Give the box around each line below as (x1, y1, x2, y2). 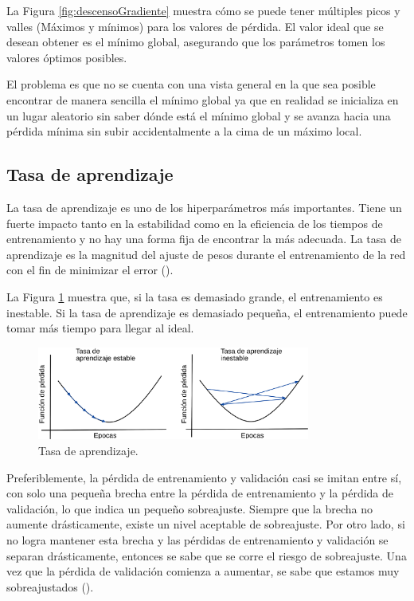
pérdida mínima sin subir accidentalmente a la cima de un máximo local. (6, 123, 362, 139)
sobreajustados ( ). (6, 578, 94, 595)
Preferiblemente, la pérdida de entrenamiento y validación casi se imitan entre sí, (6, 469, 402, 485)
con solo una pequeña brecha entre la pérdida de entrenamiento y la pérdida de (6, 485, 394, 501)
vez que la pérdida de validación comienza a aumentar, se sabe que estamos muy (6, 563, 400, 579)
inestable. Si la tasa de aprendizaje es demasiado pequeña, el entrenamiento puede (6, 304, 408, 320)
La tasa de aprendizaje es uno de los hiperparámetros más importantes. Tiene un (6, 198, 402, 215)
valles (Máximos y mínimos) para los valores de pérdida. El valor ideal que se (6, 18, 384, 34)
